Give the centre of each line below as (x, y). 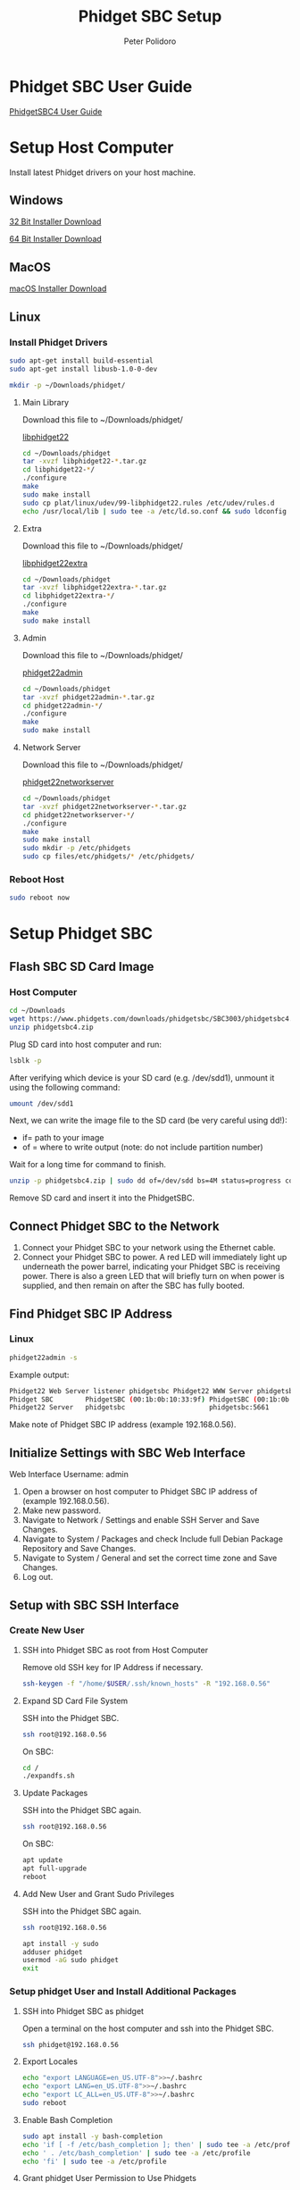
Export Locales (50, 2061)
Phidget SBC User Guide (101, 86)
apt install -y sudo (60, 1943)
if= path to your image (63, 1138)
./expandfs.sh (48, 1776)
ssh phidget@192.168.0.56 (70, 2044)
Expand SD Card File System (75, 1701)
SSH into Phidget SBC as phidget (83, 2010)
